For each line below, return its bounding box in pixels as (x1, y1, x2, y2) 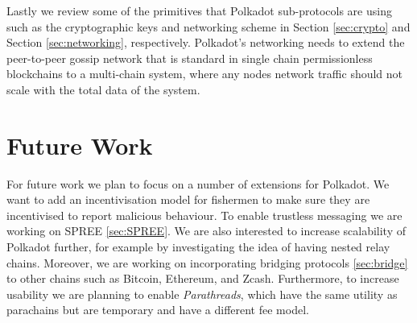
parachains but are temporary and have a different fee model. (6, 301, 309, 318)
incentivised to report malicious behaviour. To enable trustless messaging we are (6, 206, 403, 223)
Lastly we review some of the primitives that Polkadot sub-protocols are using (6, 2, 392, 19)
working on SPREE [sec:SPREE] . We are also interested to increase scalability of (6, 222, 407, 239)
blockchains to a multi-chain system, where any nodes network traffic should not (6, 65, 403, 82)
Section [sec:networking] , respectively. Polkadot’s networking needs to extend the (6, 34, 405, 51)
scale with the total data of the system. (6, 81, 200, 97)
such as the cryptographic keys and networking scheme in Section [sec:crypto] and (6, 18, 411, 35)
